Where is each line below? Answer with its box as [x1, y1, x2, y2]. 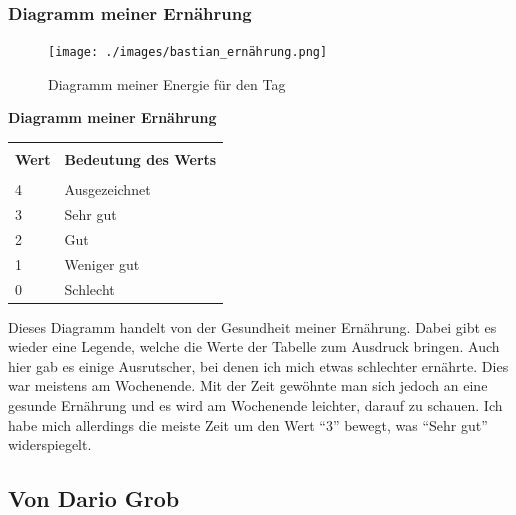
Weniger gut [64, 253, 140, 274]
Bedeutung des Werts [64, 149, 217, 170]
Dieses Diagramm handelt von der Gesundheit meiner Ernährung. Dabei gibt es [8, 316, 497, 337]
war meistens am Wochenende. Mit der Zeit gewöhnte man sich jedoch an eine [8, 375, 488, 396]
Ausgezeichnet [64, 179, 151, 200]
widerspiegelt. [8, 434, 92, 455]
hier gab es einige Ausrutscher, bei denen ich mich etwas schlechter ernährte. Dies [8, 355, 509, 376]
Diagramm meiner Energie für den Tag [48, 73, 286, 94]
